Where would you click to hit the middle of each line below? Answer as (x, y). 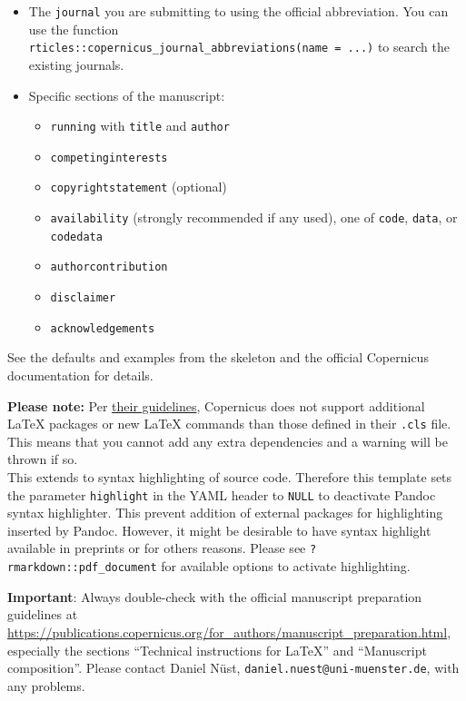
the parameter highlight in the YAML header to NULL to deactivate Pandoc (222, 494)
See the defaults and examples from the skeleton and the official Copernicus (218, 357)
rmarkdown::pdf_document (82, 568)
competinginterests (109, 158)
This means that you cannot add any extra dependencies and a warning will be (228, 441)
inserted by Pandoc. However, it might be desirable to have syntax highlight (219, 530)
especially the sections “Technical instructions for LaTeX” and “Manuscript (217, 650)
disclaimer (83, 298)
